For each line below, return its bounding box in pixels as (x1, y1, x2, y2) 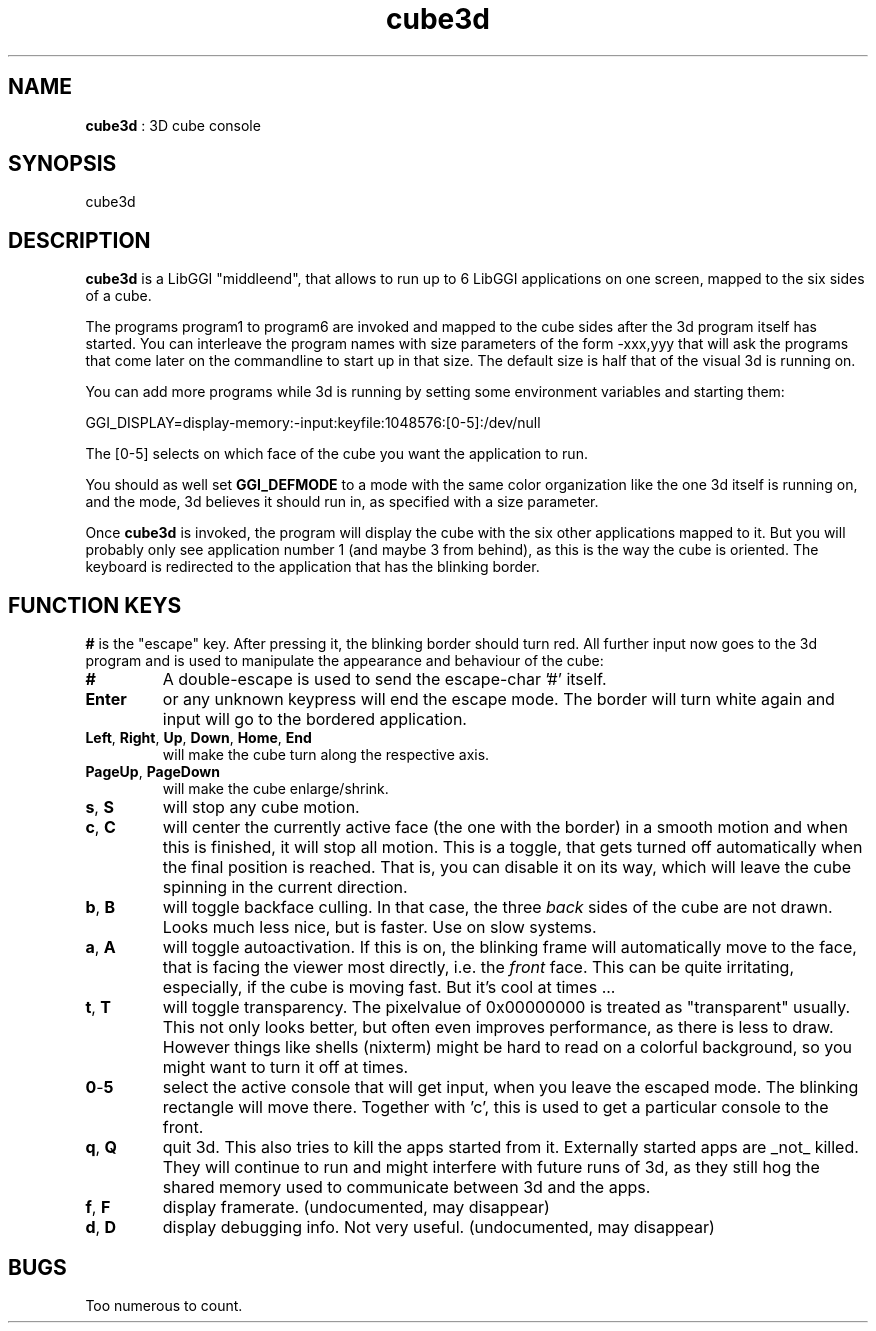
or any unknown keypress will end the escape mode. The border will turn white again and (162, 689, 835, 710)
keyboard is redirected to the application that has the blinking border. (85, 558, 540, 576)
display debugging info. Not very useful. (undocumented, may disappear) (162, 1217, 715, 1238)
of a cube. (85, 287, 152, 305)
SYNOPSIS (8, 151, 117, 177)
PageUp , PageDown (85, 763, 220, 781)
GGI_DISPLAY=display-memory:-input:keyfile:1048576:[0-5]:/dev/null (85, 414, 541, 432)
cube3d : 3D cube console (85, 116, 261, 134)
